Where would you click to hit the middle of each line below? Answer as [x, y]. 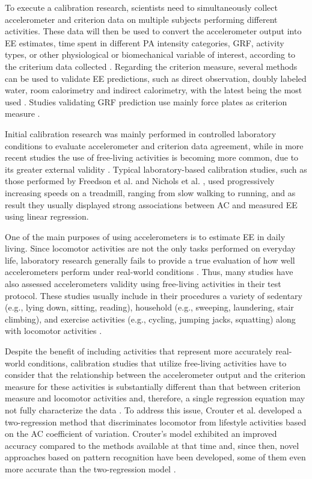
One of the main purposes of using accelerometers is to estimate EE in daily [145, 236]
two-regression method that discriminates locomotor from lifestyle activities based [156, 422]
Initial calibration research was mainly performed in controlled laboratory [141, 133]
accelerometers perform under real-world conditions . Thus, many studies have [149, 272]
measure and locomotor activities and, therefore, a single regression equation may [155, 398]
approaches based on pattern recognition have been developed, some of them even [155, 457]
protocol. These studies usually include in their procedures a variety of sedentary [154, 295]
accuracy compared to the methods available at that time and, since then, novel [152, 445]
